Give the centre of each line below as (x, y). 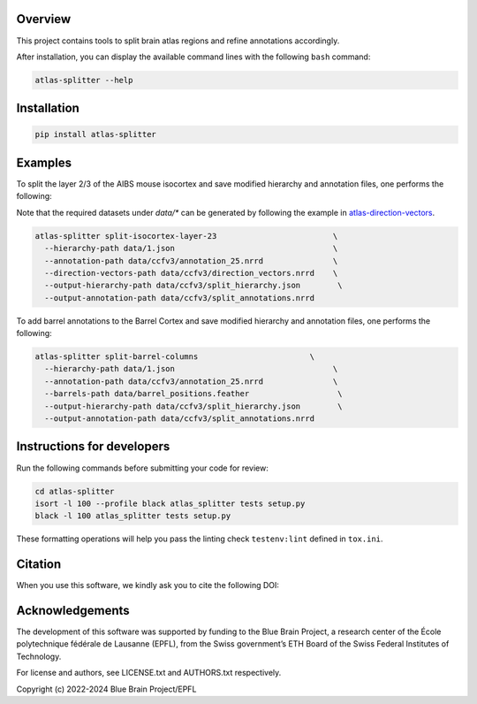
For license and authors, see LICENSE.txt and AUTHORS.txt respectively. (149, 673)
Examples (44, 162)
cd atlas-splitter (75, 491)
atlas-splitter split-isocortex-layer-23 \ (186, 236)
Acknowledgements (73, 610)
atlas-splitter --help (84, 80)
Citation (39, 565)
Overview (44, 19)
